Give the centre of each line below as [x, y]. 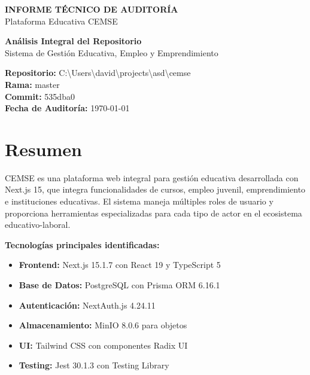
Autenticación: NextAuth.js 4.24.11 [87, 305]
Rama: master [32, 84]
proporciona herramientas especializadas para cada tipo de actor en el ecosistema [154, 213]
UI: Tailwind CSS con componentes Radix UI [103, 345]
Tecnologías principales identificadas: [82, 244]
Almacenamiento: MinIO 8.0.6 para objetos [103, 325]
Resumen [43, 149]
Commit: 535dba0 [40, 96]
